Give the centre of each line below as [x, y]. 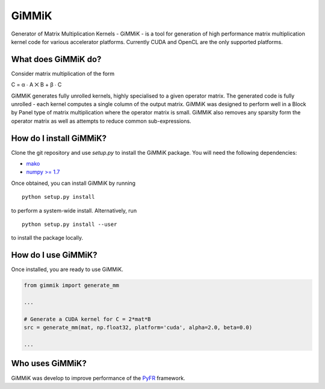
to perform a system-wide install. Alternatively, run [74, 210]
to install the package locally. [47, 238]
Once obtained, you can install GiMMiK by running [73, 183]
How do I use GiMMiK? [54, 255]
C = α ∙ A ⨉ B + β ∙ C [36, 85]
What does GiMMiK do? [56, 59]
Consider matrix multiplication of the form [63, 73]
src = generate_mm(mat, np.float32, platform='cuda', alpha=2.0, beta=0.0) [138, 328]
